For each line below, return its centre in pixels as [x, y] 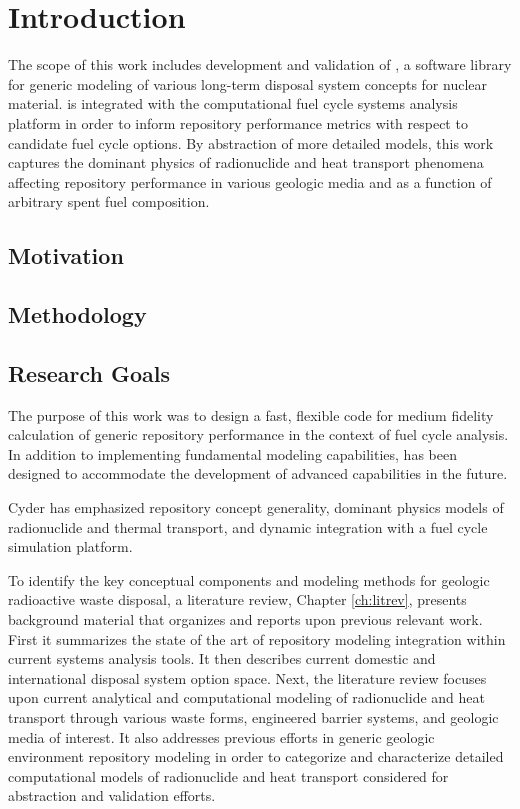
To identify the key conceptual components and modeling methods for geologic [249, 579]
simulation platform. [70, 546]
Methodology [77, 314]
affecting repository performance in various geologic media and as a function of [250, 181]
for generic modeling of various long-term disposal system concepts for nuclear [248, 83]
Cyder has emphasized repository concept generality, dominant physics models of [256, 507]
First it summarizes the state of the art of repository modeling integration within [257, 638]
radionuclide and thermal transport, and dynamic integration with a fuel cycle [248, 526]
